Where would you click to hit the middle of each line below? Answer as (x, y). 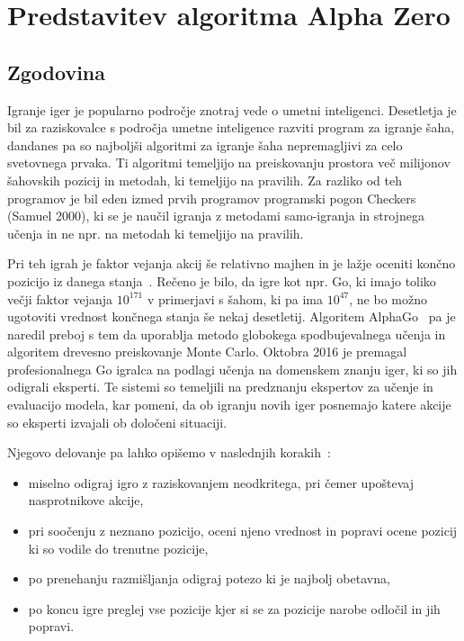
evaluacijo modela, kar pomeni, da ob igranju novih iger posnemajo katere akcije (229, 405)
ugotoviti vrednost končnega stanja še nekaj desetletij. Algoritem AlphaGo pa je (232, 316)
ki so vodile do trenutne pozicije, (118, 548)
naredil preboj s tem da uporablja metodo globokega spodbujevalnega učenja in (227, 334)
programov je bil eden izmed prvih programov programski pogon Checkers (212, 198)
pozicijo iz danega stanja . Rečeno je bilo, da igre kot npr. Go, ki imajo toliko (222, 280)
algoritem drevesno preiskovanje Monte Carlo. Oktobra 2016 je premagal (207, 352)
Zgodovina (57, 72)
